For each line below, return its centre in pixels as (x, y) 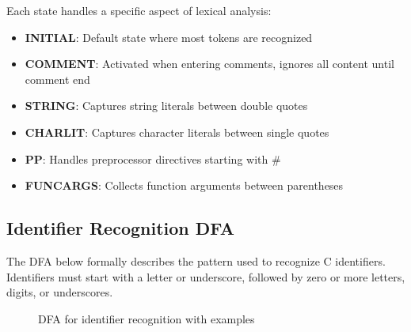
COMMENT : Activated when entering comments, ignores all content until (209, 64)
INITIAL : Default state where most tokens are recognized (169, 37)
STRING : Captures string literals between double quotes (166, 106)
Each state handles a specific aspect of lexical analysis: (139, 10)
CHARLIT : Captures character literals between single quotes (177, 132)
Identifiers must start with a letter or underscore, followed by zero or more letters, (206, 276)
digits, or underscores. (60, 292)
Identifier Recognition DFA (121, 228)
